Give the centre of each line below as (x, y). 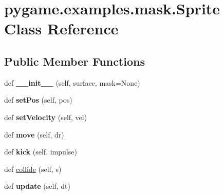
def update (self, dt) (37, 186)
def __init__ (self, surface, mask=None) (72, 82)
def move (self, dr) (34, 134)
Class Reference (61, 28)
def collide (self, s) (33, 169)
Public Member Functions (74, 61)
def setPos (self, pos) (38, 100)
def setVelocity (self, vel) (46, 117)
